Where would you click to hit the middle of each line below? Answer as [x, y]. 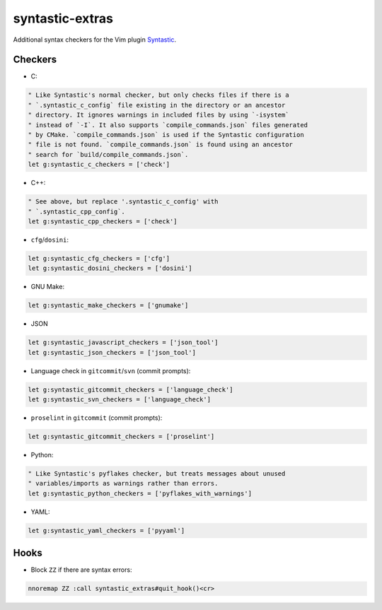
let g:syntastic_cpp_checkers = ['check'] [103, 221]
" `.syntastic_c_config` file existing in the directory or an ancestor [157, 105]
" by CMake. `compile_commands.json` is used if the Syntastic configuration [166, 135]
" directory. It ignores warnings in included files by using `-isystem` [158, 115]
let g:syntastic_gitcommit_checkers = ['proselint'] [121, 436]
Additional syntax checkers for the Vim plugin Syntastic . [95, 40]
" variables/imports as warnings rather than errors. [123, 483]
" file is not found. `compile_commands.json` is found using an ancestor [161, 145]
